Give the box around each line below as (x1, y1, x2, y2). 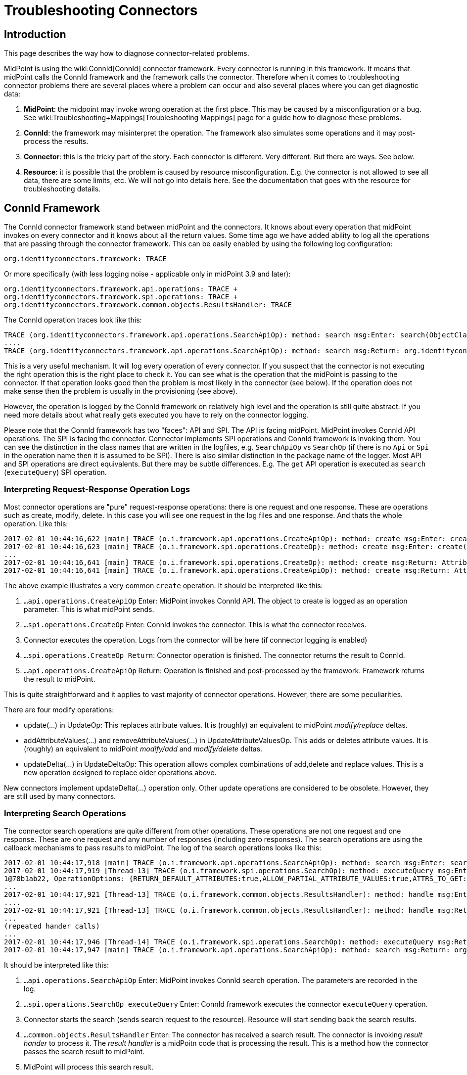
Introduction (4, 28, 66, 41)
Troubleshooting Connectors (4, 2, 198, 19)
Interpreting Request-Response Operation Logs (4, 484, 190, 495)
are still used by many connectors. (4, 792, 116, 800)
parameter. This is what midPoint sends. (24, 605, 154, 613)
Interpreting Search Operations (4, 808, 126, 819)
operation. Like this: (4, 519, 68, 528)
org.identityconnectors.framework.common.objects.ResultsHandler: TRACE (4, 301, 292, 309)
